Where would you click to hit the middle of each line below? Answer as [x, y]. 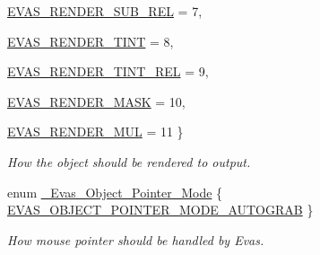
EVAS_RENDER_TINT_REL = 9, [108, 71]
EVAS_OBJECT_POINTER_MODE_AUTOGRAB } [160, 210]
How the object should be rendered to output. [129, 161]
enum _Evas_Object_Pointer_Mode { [115, 192]
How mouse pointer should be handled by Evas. [136, 239]
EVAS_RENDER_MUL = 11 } [95, 132]
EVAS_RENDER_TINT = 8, [91, 41]
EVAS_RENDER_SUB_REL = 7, [105, 11]
